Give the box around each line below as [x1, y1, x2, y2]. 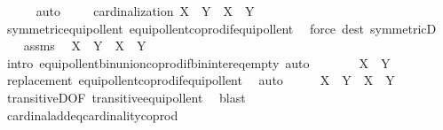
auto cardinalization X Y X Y [36, 2, 255, 19]
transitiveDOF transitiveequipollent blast [6, 88, 246, 106]
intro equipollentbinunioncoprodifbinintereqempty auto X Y [6, 53, 391, 72]
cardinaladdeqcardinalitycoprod [6, 105, 178, 124]
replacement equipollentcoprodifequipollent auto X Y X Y [6, 71, 395, 89]
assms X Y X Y [23, 36, 146, 55]
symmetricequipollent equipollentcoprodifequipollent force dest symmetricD [6, 19, 437, 37]
